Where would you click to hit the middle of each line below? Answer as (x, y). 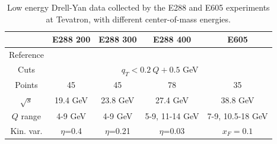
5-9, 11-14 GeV (172, 115)
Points (26, 84)
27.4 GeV (172, 100)
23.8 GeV (118, 100)
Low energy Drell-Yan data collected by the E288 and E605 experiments (138, 7)
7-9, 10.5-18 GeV (238, 115)
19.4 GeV (71, 100)
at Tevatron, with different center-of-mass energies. (138, 19)
